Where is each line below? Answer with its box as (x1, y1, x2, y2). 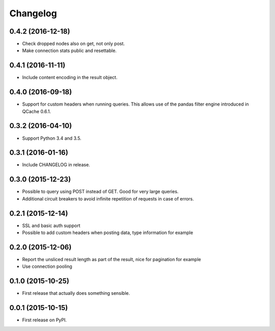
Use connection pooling (22, 263, 72, 270)
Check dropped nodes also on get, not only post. (22, 41, 125, 47)
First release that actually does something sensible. (22, 290, 130, 296)
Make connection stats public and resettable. (22, 47, 117, 54)
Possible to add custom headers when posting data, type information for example (22, 230, 194, 236)
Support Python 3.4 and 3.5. (22, 135, 81, 141)
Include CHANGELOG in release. (22, 162, 90, 168)
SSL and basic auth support (22, 222, 80, 228)
